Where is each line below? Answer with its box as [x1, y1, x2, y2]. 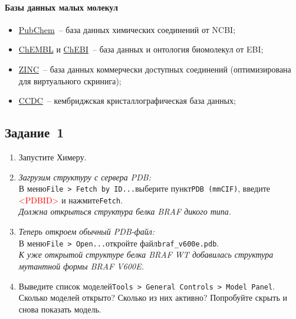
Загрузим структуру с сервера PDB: [18, 170, 151, 183]
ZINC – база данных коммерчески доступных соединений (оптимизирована [18, 63, 291, 75]
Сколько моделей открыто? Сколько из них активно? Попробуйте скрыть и [18, 291, 287, 304]
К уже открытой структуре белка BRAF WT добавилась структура [18, 248, 274, 261]
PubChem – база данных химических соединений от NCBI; [18, 23, 236, 35]
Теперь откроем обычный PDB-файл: [18, 225, 155, 238]
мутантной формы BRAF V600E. [18, 259, 144, 272]
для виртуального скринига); [18, 74, 121, 87]
